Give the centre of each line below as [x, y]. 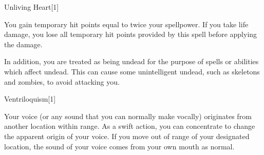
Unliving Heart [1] [32, 7]
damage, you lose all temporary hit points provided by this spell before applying [131, 34]
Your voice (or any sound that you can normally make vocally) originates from [128, 116]
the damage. [23, 44]
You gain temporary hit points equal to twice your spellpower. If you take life [126, 24]
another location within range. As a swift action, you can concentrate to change [130, 126]
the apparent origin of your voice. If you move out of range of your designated [127, 136]
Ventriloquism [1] [30, 99]
